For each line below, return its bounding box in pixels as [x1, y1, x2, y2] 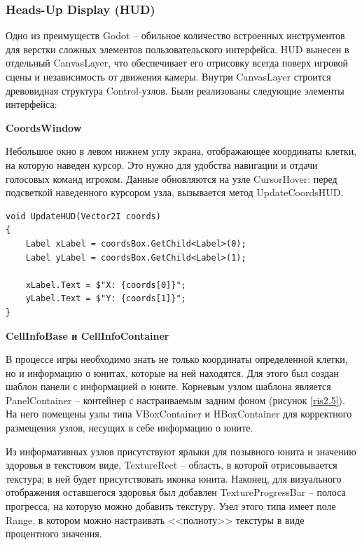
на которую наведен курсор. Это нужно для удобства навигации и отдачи [6, 157, 318, 172]
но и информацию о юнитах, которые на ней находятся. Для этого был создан [6, 365, 339, 380]
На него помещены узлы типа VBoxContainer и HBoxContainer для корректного [6, 406, 352, 421]
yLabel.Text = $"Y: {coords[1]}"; [25, 294, 186, 304]
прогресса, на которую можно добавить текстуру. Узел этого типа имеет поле [6, 499, 336, 513]
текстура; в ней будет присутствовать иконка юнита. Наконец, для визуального [6, 471, 342, 485]
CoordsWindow [6, 120, 82, 134]
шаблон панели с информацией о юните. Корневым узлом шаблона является [6, 379, 331, 394]
